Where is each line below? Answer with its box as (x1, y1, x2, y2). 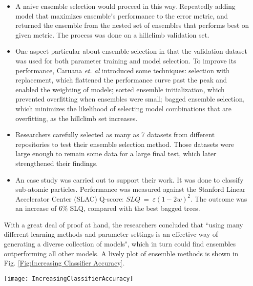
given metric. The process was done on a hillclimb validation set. (15, 29, 210, 40)
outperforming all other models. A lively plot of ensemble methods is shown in (4, 248, 239, 258)
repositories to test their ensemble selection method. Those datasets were (15, 139, 234, 149)
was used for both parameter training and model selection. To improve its (15, 55, 236, 65)
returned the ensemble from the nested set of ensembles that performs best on (15, 20, 249, 30)
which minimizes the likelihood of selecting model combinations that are (15, 103, 232, 113)
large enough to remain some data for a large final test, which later (15, 148, 216, 159)
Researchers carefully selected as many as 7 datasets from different (15, 129, 215, 140)
